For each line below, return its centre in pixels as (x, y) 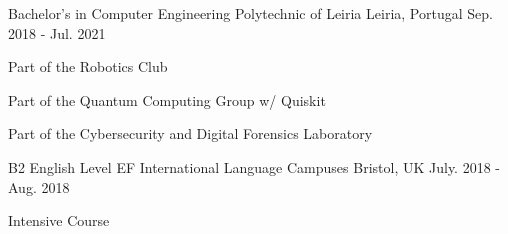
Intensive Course (59, 220)
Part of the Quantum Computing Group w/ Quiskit (167, 99)
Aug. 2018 (39, 186)
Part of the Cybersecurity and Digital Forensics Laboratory (190, 133)
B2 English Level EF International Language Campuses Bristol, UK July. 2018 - (254, 166)
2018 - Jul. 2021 (57, 32)
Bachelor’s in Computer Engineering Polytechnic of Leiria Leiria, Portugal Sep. (250, 13)
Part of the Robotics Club (88, 66)
